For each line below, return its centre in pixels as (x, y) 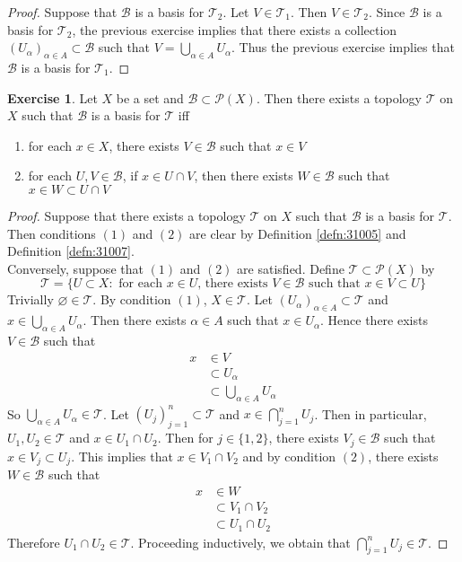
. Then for (185, 438)
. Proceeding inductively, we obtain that (240, 542)
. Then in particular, (370, 413)
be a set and (150, 97)
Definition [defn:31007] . (71, 251)
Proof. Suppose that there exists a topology (126, 215)
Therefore (34, 542)
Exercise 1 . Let (52, 97)
